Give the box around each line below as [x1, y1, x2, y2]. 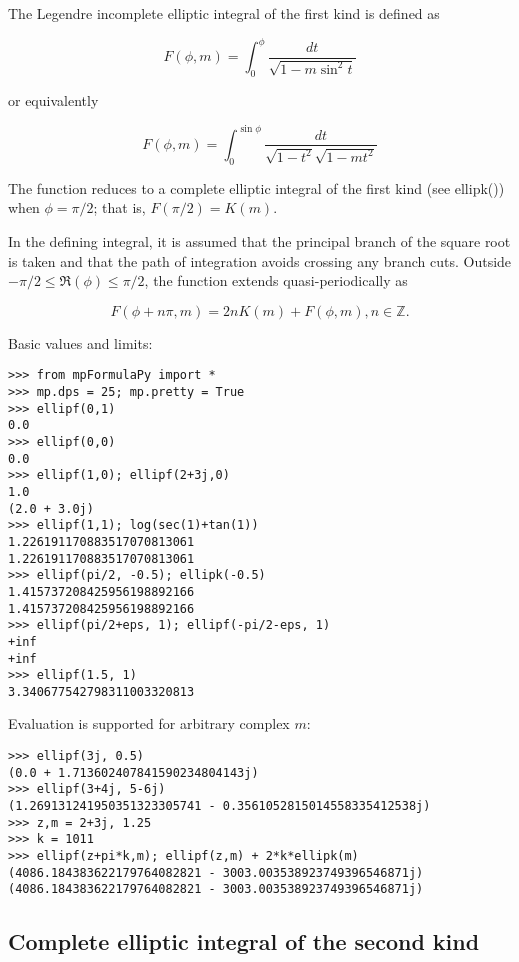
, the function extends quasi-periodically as [144, 270, 408, 291]
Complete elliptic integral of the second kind [8, 926, 480, 957]
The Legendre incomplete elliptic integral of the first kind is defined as [8, 3, 440, 23]
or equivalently [8, 89, 99, 110]
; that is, [93, 197, 146, 218]
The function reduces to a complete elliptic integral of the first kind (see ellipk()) [8, 177, 505, 198]
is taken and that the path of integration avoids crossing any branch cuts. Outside [8, 250, 512, 271]
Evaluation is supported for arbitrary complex [8, 713, 290, 734]
